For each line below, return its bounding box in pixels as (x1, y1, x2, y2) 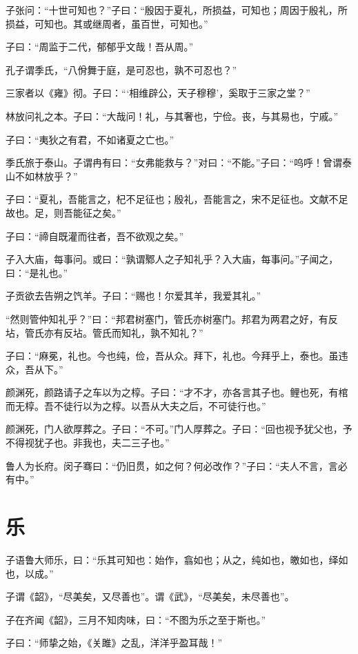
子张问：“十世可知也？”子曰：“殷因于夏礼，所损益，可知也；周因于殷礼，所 (6, 3, 348, 17)
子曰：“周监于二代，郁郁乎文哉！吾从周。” (6, 39, 194, 54)
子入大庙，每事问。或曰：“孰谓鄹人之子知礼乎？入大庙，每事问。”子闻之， (6, 252, 339, 266)
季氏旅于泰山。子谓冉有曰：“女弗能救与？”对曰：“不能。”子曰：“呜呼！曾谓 (6, 155, 343, 170)
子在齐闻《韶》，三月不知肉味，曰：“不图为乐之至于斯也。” (6, 612, 266, 626)
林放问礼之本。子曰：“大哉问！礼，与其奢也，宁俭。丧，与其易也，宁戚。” (6, 108, 339, 123)
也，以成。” (6, 566, 54, 580)
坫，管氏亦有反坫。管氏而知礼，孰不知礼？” (6, 325, 203, 339)
